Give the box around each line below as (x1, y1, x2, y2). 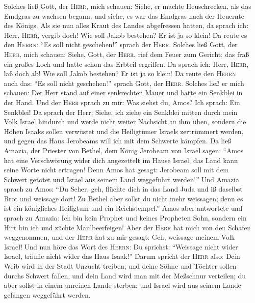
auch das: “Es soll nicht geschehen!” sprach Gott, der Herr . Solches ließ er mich (4, 78, 244, 88)
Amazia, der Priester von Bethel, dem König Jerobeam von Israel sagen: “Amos (4, 145, 244, 155)
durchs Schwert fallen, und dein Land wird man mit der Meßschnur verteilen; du (4, 270, 246, 280)
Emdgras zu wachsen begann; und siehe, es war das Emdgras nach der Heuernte (4, 10, 244, 21)
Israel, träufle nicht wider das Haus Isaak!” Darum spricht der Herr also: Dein (4, 251, 240, 261)
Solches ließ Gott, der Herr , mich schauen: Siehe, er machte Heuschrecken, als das (4, 1, 251, 11)
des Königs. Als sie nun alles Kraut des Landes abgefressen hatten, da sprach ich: (4, 20, 249, 30)
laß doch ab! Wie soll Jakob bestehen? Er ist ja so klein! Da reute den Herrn (4, 68, 236, 79)
